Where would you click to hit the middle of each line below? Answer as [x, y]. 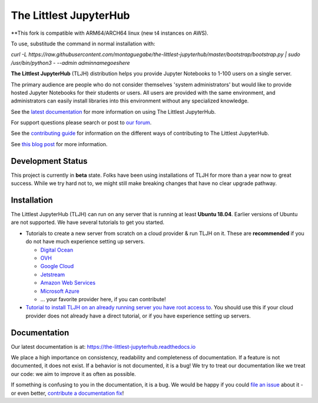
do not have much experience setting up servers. [85, 242]
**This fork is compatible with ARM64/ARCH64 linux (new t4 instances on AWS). [110, 33]
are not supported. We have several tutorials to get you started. [88, 222]
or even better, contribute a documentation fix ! [67, 393]
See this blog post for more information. [59, 144]
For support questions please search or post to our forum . [81, 123]
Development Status [49, 161]
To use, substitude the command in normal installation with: [83, 44]
